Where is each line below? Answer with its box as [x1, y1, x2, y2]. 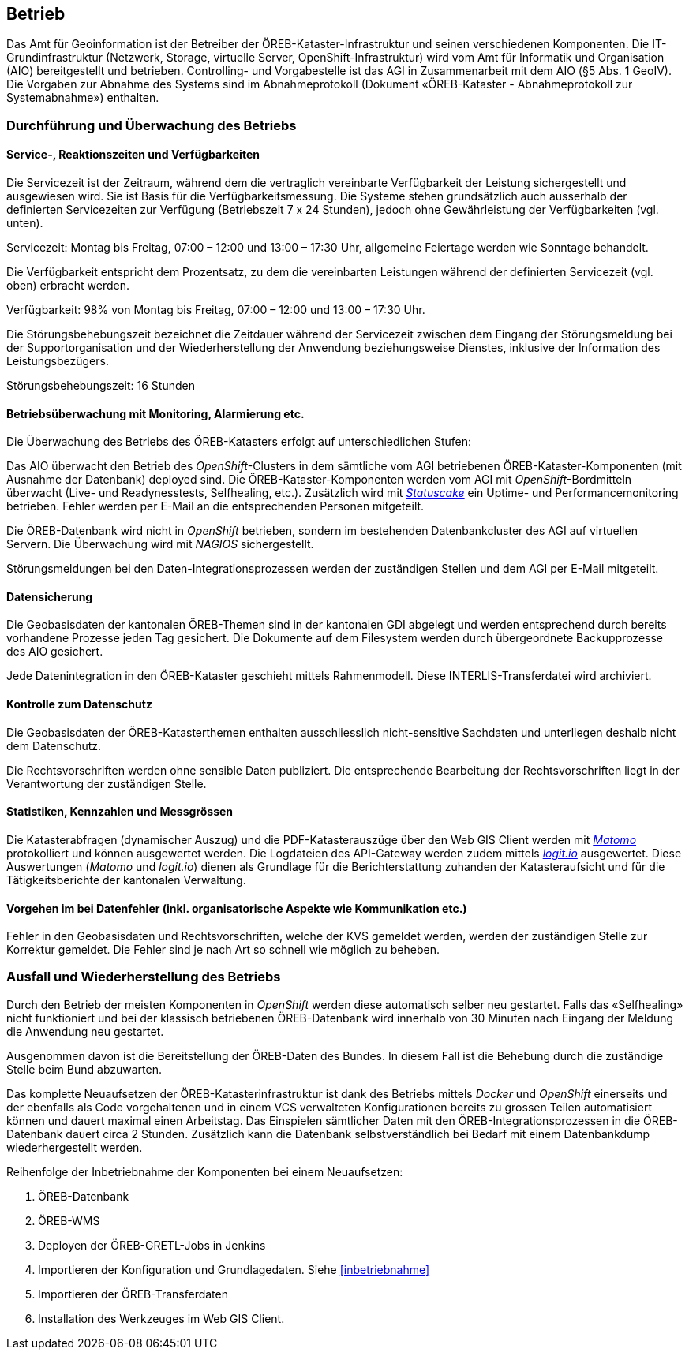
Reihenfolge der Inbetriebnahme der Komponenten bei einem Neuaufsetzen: [6, 1164, 403, 1179]
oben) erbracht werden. [6, 278, 130, 293]
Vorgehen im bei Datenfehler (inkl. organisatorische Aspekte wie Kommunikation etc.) [6, 901, 467, 915]
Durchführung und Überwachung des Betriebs [6, 117, 297, 133]
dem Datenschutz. [6, 738, 102, 753]
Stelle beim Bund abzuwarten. [6, 1062, 162, 1076]
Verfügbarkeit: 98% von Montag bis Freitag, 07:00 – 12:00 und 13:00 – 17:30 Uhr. [6, 303, 425, 317]
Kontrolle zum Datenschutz [6, 697, 152, 712]
